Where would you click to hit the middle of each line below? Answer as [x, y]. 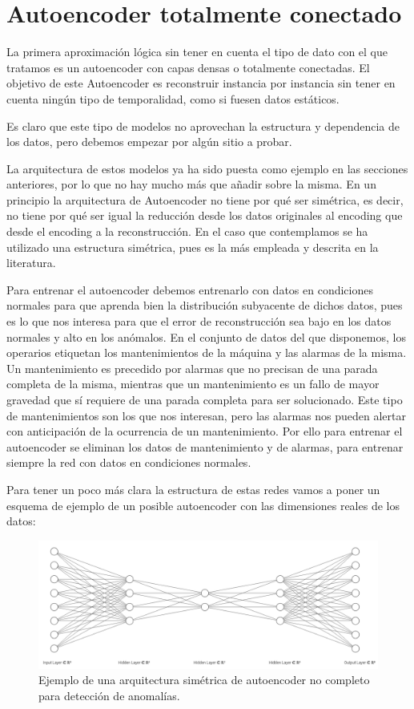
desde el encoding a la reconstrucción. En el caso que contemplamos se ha [187, 231]
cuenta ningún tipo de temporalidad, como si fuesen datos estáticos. [173, 98]
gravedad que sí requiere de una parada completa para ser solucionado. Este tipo [205, 399]
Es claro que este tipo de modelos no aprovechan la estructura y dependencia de [203, 126]
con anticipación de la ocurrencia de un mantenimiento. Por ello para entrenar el [205, 431]
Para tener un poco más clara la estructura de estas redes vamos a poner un [193, 489]
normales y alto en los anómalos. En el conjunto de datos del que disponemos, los [206, 336]
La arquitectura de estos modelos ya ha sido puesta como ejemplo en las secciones [207, 168]
